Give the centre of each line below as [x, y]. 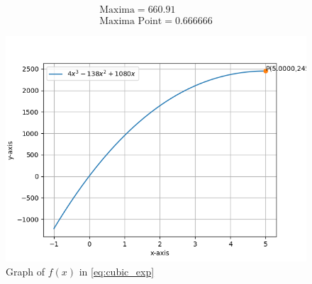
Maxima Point [131, 22]
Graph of [25, 271]
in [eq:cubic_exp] [117, 271]
